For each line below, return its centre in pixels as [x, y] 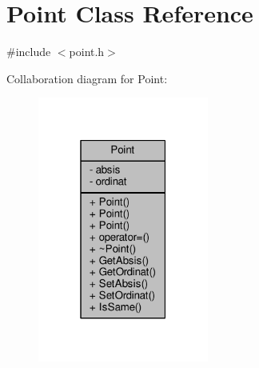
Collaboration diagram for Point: [87, 78]
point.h [87, 52]
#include [29, 52]
